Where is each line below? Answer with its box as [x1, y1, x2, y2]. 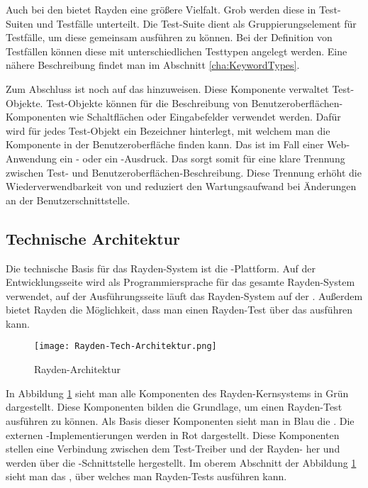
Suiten [6, 16, 33, 30]
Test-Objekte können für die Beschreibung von [46, 95, 248, 110]
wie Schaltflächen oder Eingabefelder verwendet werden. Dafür [69, 109, 341, 124]
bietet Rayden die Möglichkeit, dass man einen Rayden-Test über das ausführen [6, 302, 352, 317]
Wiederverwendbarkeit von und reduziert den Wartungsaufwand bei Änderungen [6, 179, 357, 194]
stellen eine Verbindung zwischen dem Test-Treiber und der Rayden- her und [6, 441, 340, 456]
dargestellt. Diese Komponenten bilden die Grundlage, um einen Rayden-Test [6, 399, 342, 414]
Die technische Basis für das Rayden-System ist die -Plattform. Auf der [6, 260, 316, 275]
